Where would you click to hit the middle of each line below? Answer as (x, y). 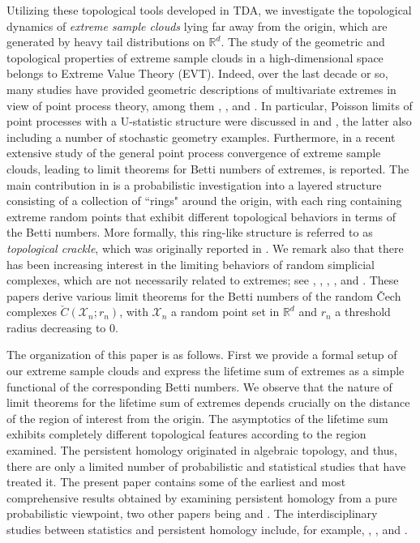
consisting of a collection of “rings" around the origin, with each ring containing (204, 201)
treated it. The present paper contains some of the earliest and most (176, 482)
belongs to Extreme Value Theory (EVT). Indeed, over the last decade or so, (197, 73)
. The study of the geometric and (303, 42)
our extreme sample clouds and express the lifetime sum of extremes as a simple (206, 371)
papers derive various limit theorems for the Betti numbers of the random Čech (204, 295)
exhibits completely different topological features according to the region (186, 434)
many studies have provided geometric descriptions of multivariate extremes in (201, 89)
